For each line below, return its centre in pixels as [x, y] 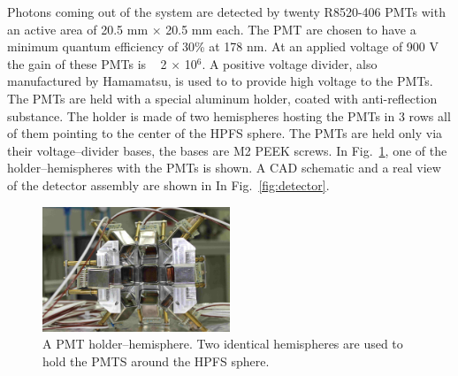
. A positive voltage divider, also [290, 63]
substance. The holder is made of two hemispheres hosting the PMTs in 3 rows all [229, 115]
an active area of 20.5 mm [78, 29]
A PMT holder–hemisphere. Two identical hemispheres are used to [223, 344]
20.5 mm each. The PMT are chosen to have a [291, 29]
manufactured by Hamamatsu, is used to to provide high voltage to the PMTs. [220, 81]
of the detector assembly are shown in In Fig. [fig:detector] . [168, 184]
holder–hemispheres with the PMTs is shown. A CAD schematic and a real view [224, 168]
